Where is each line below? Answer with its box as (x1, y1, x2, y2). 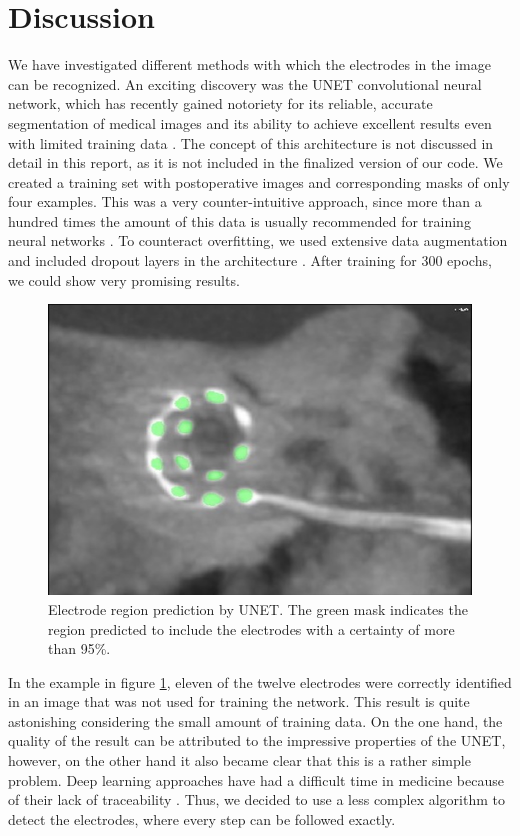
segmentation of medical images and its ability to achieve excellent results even (8, 112, 492, 133)
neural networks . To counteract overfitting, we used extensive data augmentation (8, 230, 508, 251)
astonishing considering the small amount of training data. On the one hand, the (8, 710, 503, 731)
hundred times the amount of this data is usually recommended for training (8, 210, 471, 231)
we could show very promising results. (8, 269, 240, 290)
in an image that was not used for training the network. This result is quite (8, 691, 470, 712)
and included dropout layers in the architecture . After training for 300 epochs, (8, 250, 492, 271)
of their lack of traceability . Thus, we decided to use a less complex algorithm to (8, 789, 505, 810)
